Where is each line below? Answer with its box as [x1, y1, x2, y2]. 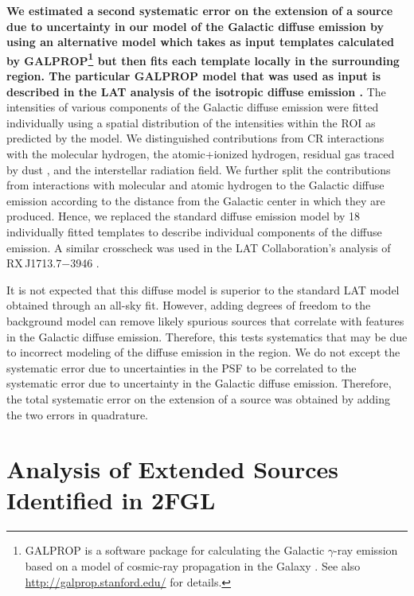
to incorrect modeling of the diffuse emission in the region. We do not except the [6, 344, 400, 360]
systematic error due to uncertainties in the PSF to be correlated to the [6, 359, 357, 376]
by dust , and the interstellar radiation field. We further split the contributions [6, 161, 391, 177]
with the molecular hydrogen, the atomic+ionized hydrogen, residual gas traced [6, 146, 395, 162]
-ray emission [334, 542, 398, 559]
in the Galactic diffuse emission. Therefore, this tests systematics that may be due [6, 328, 408, 345]
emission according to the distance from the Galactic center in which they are [6, 192, 385, 208]
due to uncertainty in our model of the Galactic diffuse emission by [6, 18, 384, 34]
